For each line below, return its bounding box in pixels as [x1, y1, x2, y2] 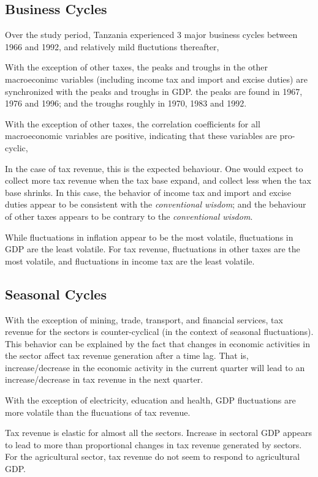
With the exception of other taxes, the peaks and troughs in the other [5, 61, 268, 73]
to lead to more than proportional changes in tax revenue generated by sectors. [5, 438, 302, 451]
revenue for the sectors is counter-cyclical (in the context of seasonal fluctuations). [5, 325, 314, 338]
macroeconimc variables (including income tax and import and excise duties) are [5, 72, 308, 85]
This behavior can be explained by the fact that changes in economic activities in [5, 337, 311, 350]
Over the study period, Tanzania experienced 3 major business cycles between [5, 28, 298, 41]
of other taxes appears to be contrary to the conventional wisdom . [5, 209, 253, 222]
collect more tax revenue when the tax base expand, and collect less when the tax [5, 174, 311, 187]
